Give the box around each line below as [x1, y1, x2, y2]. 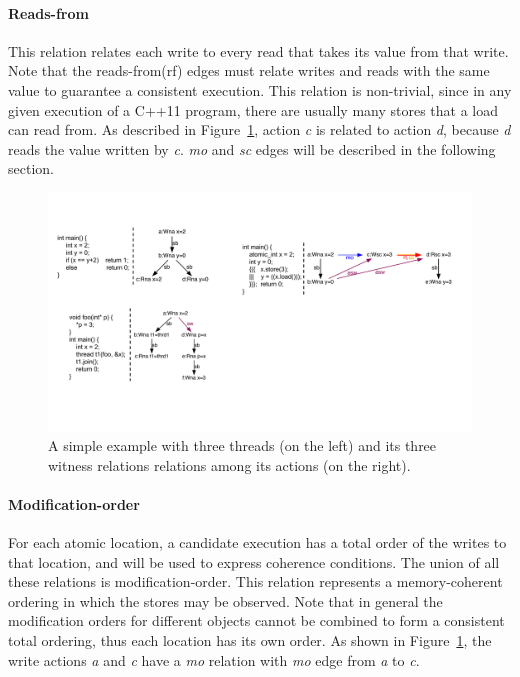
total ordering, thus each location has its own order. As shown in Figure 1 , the [8, 630, 492, 650]
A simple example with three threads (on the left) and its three [48, 435, 437, 456]
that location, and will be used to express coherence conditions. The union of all [8, 551, 500, 572]
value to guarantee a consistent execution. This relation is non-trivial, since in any [8, 79, 512, 100]
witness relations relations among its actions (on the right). [48, 454, 411, 475]
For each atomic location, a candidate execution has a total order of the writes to [8, 532, 507, 553]
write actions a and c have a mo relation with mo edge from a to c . [8, 649, 420, 670]
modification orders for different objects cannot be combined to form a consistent [8, 610, 505, 631]
